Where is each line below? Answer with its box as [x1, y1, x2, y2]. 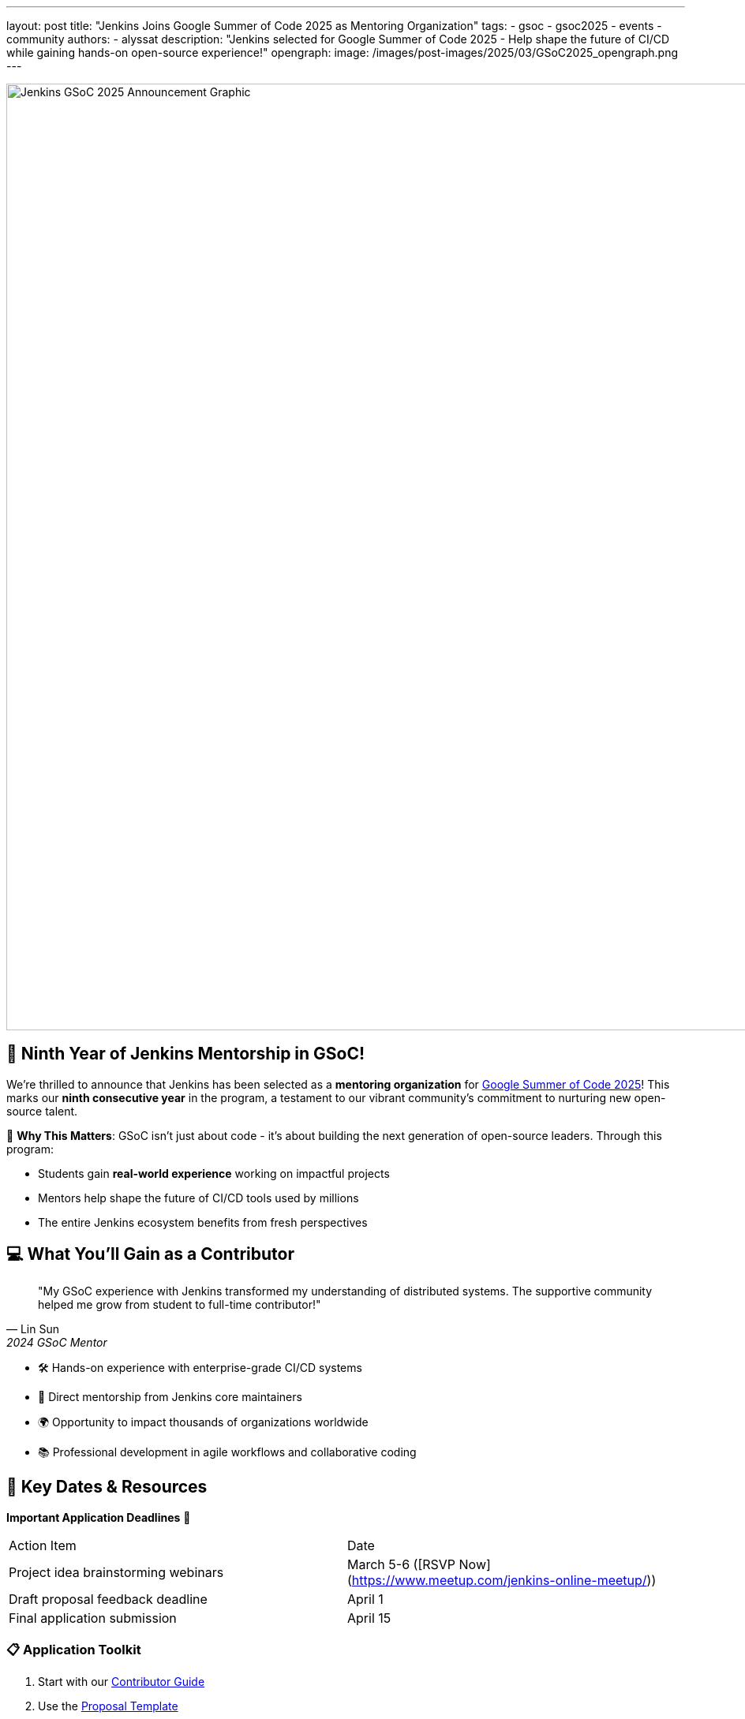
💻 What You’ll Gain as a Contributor [6, 1244, 294, 1265]
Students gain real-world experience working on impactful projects [38, 1166, 390, 1180]
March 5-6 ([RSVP [347, 1556, 456, 1572]
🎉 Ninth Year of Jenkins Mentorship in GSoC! [6, 1044, 365, 1064]
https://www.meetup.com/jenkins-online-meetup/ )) [351, 1571, 657, 1588]
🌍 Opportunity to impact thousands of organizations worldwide [38, 1414, 369, 1429]
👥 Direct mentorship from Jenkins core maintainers [38, 1389, 302, 1403]
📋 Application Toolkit [6, 1641, 141, 1657]
